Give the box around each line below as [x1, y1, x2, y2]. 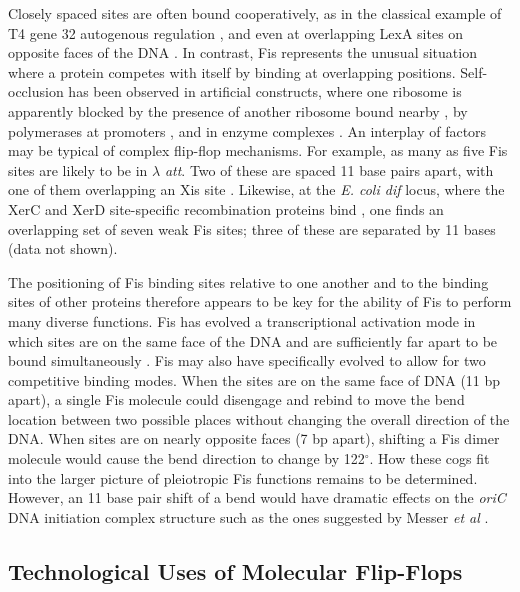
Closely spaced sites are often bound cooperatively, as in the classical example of [8, 3, 502, 23]
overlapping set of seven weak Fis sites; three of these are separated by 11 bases [8, 218, 496, 239]
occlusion [8, 81, 64, 102]
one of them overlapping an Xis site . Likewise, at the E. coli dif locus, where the [8, 179, 505, 200]
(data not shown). [8, 238, 118, 259]
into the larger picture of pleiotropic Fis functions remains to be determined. [8, 467, 478, 488]
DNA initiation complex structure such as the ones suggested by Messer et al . [8, 506, 489, 527]
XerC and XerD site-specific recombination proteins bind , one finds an [8, 198, 444, 219]
